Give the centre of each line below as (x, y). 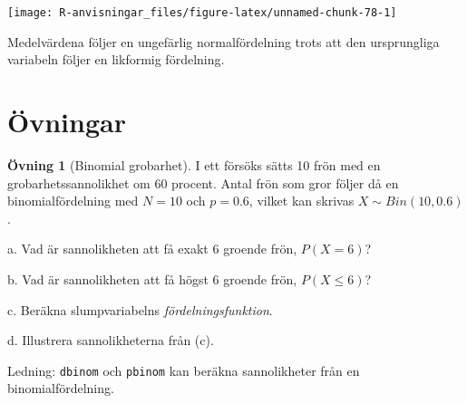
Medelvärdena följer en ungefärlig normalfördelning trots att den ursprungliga (224, 41)
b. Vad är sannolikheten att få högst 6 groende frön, (152, 278)
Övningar (67, 122)
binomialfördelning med (73, 201)
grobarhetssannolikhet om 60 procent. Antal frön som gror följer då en (203, 182)
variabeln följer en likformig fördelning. (116, 59)
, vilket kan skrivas (302, 201)
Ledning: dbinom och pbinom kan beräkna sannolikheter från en (184, 370)
